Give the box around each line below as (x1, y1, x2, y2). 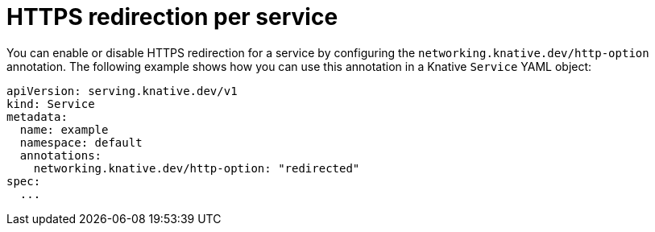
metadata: (6, 110, 68, 123)
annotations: (19, 148, 102, 162)
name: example (19, 122, 109, 136)
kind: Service (6, 97, 95, 110)
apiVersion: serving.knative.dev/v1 (6, 84, 238, 97)
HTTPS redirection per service (6, 3, 338, 31)
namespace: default (19, 135, 143, 149)
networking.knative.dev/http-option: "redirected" (33, 161, 360, 175)
